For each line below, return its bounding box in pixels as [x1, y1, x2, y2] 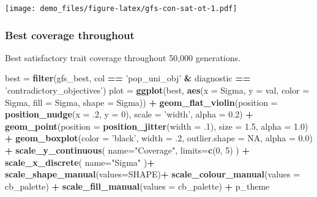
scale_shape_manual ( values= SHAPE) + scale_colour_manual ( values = [5, 168, 300, 180]
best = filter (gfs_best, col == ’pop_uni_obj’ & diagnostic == [5, 72, 251, 84]
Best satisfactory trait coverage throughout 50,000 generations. [5, 51, 241, 64]
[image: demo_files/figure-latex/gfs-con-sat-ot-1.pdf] [5, 4, 237, 13]
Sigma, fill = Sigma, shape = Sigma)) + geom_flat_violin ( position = [5, 95, 278, 108]
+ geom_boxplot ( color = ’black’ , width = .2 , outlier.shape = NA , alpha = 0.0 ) [5, 132, 313, 144]
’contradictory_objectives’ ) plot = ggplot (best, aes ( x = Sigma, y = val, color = [5, 84, 310, 97]
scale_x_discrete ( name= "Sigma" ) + [5, 155, 155, 168]
